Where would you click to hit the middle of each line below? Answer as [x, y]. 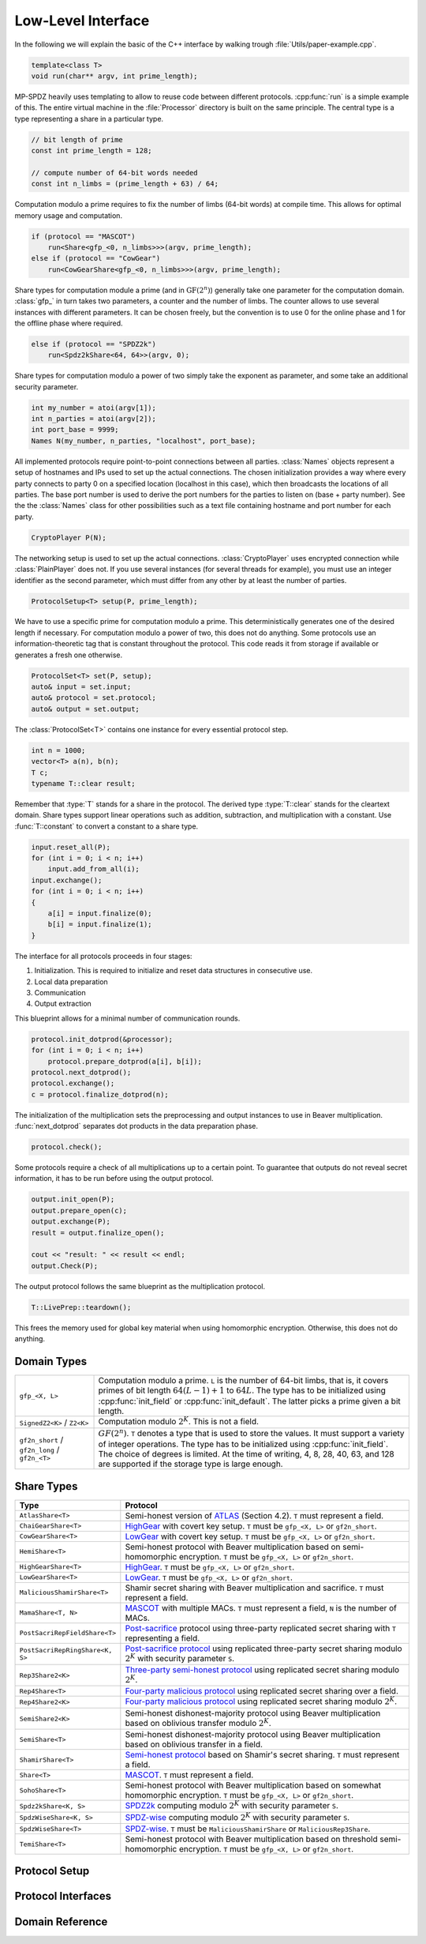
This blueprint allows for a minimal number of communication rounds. [127, 1018]
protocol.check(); [67, 1147]
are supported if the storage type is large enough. [191, 1464]
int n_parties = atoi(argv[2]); [94, 419]
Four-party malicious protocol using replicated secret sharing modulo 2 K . [261, 1701]
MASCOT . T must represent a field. [189, 1775]
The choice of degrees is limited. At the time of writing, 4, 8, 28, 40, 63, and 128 [246, 1454]
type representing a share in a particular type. [89, 118]
